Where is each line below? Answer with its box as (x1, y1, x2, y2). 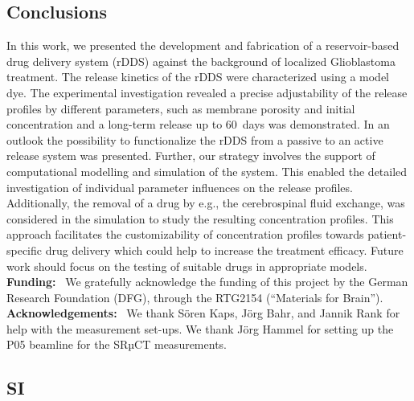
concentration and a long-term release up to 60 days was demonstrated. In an (6, 116, 390, 133)
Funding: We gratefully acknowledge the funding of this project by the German (6, 273, 408, 290)
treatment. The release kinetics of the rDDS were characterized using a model (6, 68, 390, 85)
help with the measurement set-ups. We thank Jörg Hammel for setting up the (6, 320, 394, 337)
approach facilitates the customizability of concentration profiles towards (6, 226, 364, 243)
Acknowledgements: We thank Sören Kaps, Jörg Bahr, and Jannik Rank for (6, 305, 400, 321)
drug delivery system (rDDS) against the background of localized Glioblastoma (6, 52, 396, 69)
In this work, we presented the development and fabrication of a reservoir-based (6, 37, 400, 54)
